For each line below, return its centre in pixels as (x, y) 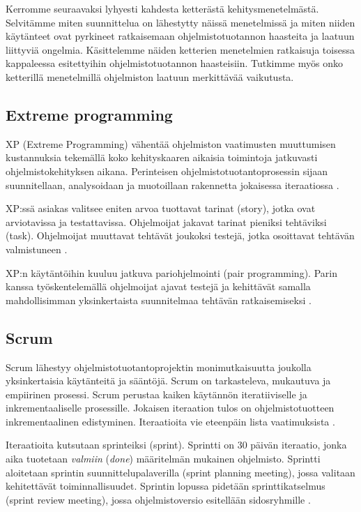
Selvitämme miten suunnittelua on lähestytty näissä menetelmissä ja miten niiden (180, 22)
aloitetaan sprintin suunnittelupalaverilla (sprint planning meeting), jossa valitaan (180, 472)
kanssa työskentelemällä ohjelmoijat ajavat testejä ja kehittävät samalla (158, 286)
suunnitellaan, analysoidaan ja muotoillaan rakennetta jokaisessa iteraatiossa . (172, 185)
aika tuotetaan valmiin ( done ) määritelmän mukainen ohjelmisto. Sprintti (163, 459)
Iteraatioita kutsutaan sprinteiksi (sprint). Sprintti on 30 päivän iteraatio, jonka (176, 445)
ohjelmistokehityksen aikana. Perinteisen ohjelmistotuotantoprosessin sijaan (167, 171)
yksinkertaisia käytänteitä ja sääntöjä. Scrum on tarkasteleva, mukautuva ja (168, 381)
